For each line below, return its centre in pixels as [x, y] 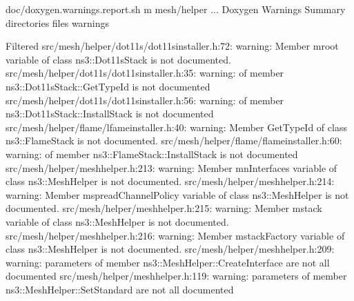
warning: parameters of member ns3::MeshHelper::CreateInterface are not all [168, 262]
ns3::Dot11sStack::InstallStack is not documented [110, 114]
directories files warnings [58, 22]
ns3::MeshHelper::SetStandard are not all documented [120, 289]
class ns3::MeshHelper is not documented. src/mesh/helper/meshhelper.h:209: [170, 249]
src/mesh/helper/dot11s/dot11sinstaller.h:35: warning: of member [145, 73]
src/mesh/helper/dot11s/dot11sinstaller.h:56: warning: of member [145, 100]
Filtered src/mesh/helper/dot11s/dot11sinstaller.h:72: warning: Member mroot [172, 46]
